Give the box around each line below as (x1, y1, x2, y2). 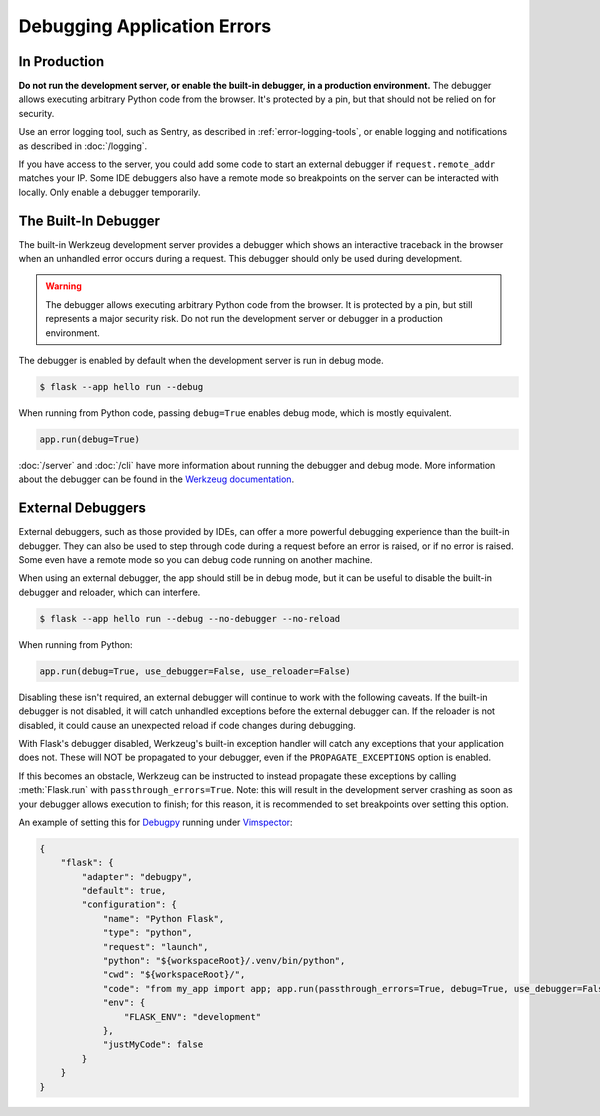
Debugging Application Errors (18, 15, 272, 37)
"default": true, (81, 885, 167, 897)
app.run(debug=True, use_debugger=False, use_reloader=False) (39, 665, 351, 677)
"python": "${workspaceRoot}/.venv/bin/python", (102, 955, 346, 967)
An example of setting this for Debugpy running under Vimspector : (18, 816, 294, 828)
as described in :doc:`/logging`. (18, 140, 148, 152)
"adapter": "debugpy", (81, 871, 194, 882)
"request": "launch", (102, 941, 209, 952)
